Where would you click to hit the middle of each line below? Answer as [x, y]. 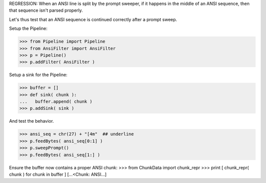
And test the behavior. [32, 121]
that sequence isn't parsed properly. [46, 10]
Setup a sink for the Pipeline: [38, 75]
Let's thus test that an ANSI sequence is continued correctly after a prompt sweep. [93, 19]
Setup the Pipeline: [28, 28]
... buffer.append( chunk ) [56, 102]
